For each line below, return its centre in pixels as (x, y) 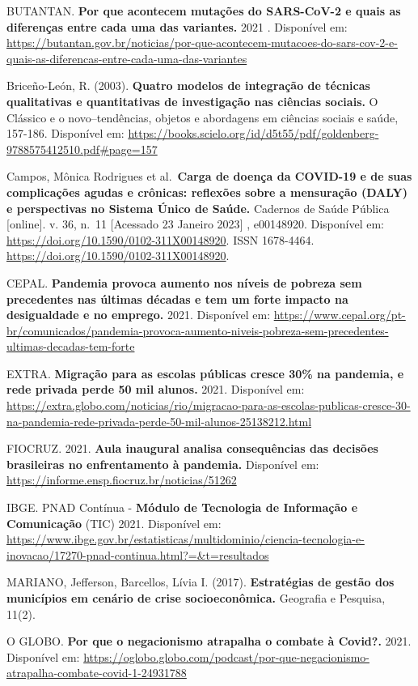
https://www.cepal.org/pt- (340, 315)
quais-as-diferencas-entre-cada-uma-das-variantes (127, 58)
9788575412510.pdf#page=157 (82, 149)
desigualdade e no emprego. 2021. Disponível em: (139, 315)
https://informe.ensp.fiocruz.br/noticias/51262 (122, 480)
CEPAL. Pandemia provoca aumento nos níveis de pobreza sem (184, 282)
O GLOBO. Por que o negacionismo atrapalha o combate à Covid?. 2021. (209, 641)
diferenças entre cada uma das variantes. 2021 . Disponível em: (177, 26)
